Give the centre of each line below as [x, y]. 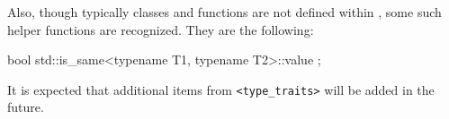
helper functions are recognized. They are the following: [161, 29]
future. [26, 107]
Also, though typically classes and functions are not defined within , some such [224, 12]
